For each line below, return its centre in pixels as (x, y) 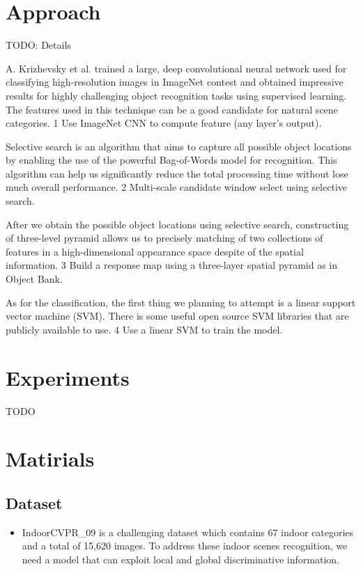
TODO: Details (38, 45)
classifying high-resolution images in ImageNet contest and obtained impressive (175, 82)
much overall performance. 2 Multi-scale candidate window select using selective (176, 187)
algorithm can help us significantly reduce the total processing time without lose (177, 173)
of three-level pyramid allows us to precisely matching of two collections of (164, 238)
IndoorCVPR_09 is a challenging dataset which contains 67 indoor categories (188, 532)
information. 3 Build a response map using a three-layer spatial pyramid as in (172, 265)
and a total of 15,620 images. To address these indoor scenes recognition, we (185, 546)
